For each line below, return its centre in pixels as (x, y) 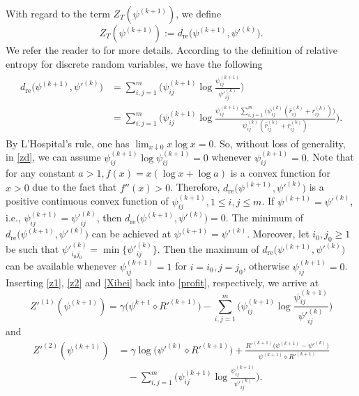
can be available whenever (61, 266)
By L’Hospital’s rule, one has (68, 143)
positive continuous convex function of (87, 201)
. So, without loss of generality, (280, 143)
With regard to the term (58, 13)
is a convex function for (280, 173)
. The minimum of (265, 218)
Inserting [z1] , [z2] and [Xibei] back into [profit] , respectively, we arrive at (162, 282)
